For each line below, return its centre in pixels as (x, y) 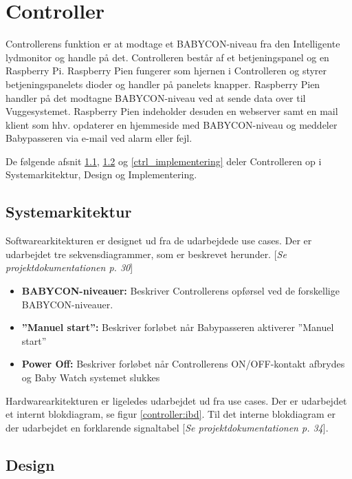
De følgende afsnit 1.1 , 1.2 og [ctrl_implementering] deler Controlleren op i (164, 161)
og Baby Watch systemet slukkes (91, 377)
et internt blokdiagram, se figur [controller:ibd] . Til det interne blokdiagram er (170, 414)
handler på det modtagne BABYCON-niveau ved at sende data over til (156, 97)
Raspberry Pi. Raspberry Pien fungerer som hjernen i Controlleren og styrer (166, 71)
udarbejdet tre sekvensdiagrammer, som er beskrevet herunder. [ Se (146, 254)
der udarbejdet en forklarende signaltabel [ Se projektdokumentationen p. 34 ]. (167, 427)
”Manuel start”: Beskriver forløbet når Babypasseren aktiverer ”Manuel (178, 327)
